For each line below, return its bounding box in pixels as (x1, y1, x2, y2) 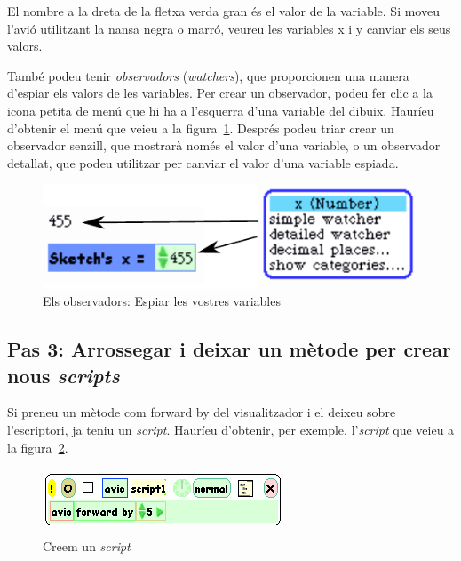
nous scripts (7, 361, 120, 389)
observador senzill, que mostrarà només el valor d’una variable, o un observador (7, 136, 441, 155)
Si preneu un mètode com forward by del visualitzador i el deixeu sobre (7, 403, 396, 421)
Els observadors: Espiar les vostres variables (43, 292, 281, 310)
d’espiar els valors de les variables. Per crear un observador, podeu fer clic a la (7, 84, 433, 102)
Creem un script (43, 536, 131, 555)
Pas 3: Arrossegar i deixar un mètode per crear (7, 335, 451, 363)
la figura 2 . (7, 437, 68, 456)
